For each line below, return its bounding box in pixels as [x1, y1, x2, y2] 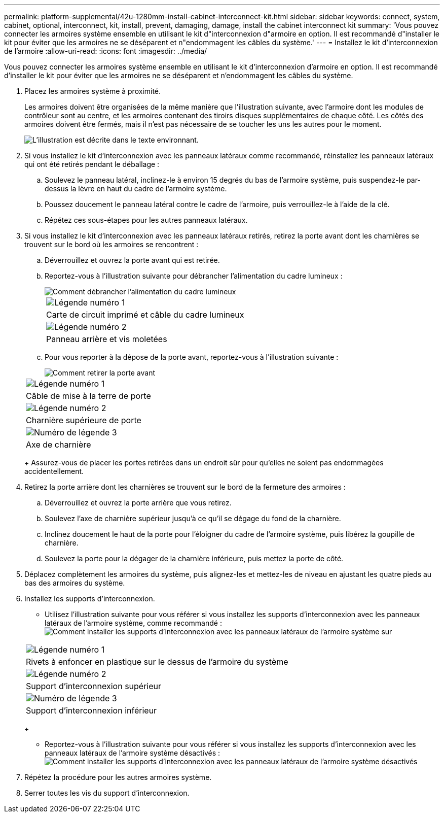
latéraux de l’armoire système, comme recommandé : [45, 619, 222, 627]
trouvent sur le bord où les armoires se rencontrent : [24, 240, 199, 249]
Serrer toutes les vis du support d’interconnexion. [24, 789, 190, 797]
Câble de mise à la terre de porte [26, 391, 151, 401]
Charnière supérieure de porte [26, 415, 141, 425]
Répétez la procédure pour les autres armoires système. [24, 773, 212, 781]
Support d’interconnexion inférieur [26, 705, 157, 716]
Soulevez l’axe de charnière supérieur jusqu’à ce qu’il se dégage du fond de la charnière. [45, 514, 341, 523]
